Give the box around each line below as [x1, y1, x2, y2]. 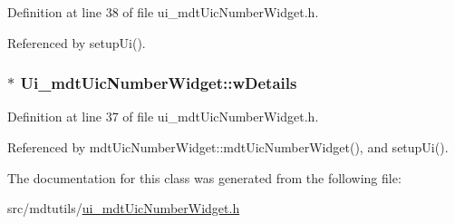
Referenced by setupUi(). [7, 33, 146, 52]
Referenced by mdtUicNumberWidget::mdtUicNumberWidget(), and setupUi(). [7, 138, 449, 156]
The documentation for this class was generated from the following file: [7, 168, 402, 187]
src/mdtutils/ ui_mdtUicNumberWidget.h [7, 199, 240, 218]
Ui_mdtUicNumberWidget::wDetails [20, 72, 297, 94]
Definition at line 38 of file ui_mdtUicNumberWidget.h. [7, 3, 319, 21]
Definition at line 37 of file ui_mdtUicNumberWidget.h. [7, 107, 319, 126]
